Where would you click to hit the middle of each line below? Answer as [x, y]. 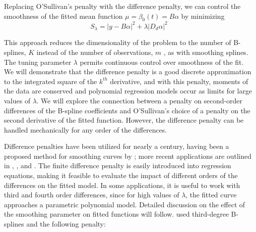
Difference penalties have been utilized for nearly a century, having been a [117, 146]
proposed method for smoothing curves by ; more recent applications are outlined [128, 156]
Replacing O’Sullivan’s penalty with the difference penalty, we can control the [122, 6]
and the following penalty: [66, 224]
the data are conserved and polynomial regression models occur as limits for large [128, 91]
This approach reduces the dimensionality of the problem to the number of [118, 42]
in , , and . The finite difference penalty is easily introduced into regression [118, 165]
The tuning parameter [38, 62]
